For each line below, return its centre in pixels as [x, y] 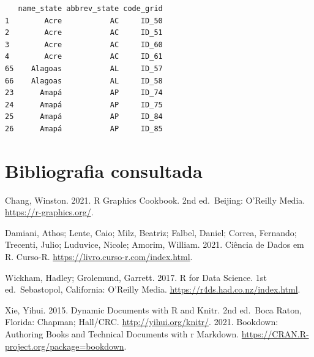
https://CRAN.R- [275, 334]
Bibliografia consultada [104, 170]
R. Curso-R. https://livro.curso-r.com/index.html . [99, 257]
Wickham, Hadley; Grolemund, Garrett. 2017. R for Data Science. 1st [136, 277]
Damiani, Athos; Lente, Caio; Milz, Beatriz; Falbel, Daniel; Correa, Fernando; [151, 232]
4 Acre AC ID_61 [84, 57]
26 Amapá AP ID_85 [84, 129]
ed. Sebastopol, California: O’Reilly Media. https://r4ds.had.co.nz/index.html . [153, 289]
